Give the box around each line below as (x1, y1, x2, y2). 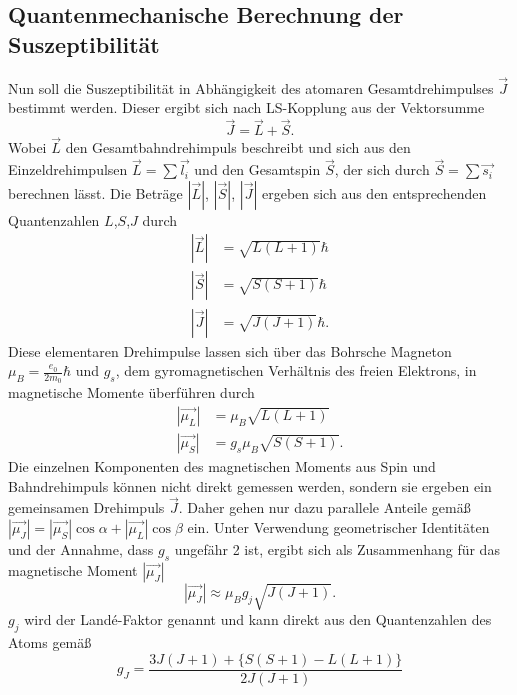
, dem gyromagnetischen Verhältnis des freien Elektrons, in (115, 360, 477, 381)
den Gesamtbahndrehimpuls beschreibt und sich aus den (65, 137, 411, 158)
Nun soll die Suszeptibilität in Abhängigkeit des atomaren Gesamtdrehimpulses (8, 77, 494, 98)
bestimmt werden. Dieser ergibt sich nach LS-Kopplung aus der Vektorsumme (8, 97, 485, 118)
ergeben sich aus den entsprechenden (261, 182, 487, 203)
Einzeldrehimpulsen (8, 159, 128, 180)
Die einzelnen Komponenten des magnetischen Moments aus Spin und (8, 456, 436, 477)
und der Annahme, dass (8, 539, 154, 560)
